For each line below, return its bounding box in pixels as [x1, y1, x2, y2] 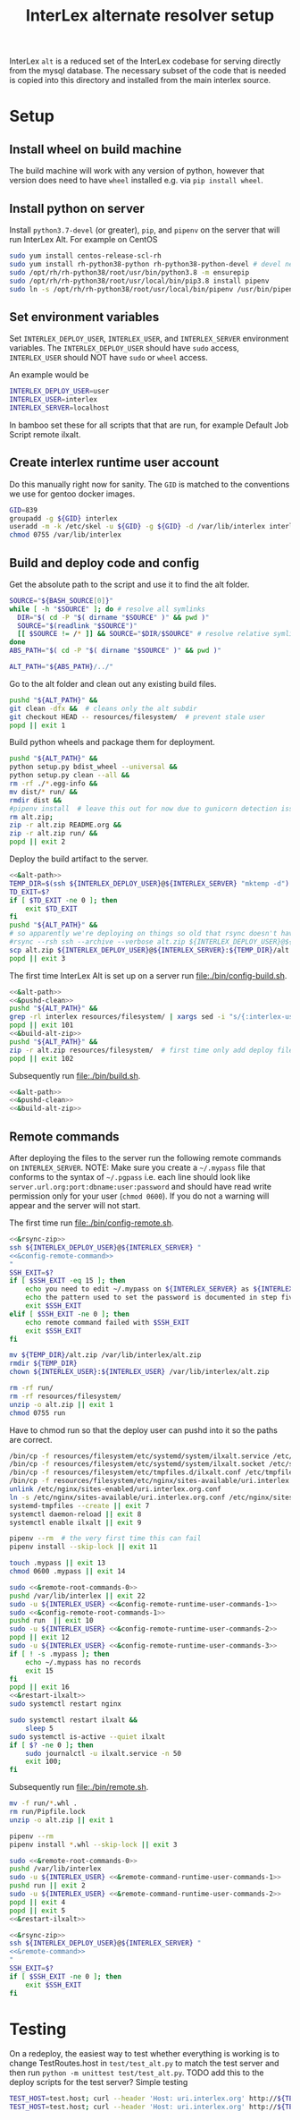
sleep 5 [25, 1724, 54, 1733]
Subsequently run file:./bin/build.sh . [9, 1070, 141, 1081]
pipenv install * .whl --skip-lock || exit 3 [9, 1840, 178, 1849]
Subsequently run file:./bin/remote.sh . [9, 1782, 149, 1793]
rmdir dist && [9, 795, 62, 805]
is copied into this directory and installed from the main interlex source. [9, 75, 271, 86]
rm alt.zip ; [9, 812, 54, 821]
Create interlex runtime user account [9, 455, 220, 471]
